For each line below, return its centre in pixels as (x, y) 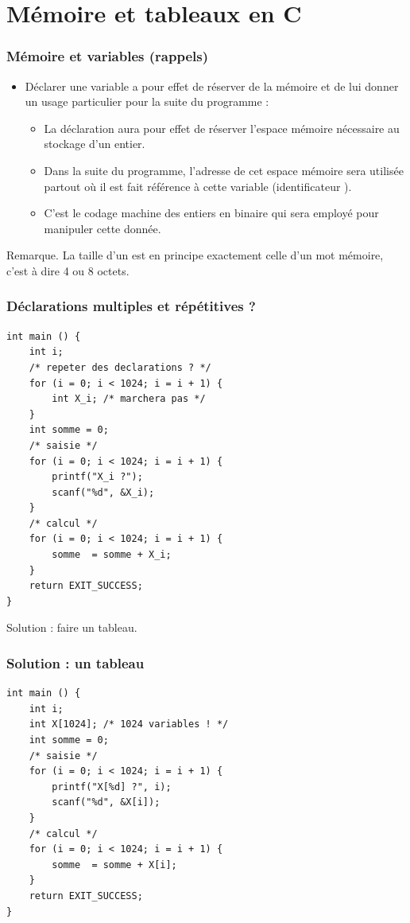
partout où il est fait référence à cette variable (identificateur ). (198, 186)
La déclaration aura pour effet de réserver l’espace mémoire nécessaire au (222, 128)
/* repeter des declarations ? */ (120, 367)
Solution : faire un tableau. (72, 627)
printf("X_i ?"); (97, 477)
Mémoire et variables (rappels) (107, 56)
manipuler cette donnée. (102, 228)
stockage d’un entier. (95, 144)
